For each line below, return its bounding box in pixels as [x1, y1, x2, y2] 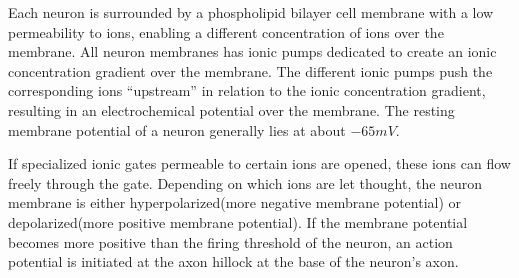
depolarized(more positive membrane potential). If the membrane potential [8, 211, 468, 232]
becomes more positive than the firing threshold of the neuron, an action [8, 231, 453, 252]
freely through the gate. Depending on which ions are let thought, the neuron [8, 172, 483, 193]
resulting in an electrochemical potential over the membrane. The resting [8, 99, 455, 120]
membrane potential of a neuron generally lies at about [8, 119, 346, 140]
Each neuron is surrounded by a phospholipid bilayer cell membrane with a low [8, 2, 494, 22]
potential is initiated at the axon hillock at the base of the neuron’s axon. [8, 251, 459, 272]
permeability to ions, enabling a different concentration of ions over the [8, 21, 444, 42]
